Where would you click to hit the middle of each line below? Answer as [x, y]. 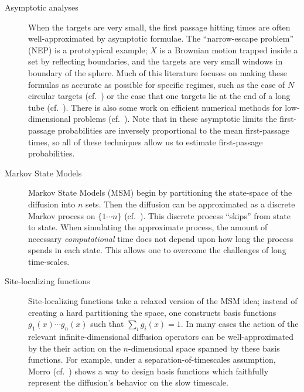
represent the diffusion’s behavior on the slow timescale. [128, 382]
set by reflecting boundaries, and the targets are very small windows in [156, 61]
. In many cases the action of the [240, 324]
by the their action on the [74, 348]
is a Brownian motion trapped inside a [229, 50]
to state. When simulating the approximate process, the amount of [148, 227]
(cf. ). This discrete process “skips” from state [207, 215]
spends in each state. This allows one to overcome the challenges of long [157, 250]
